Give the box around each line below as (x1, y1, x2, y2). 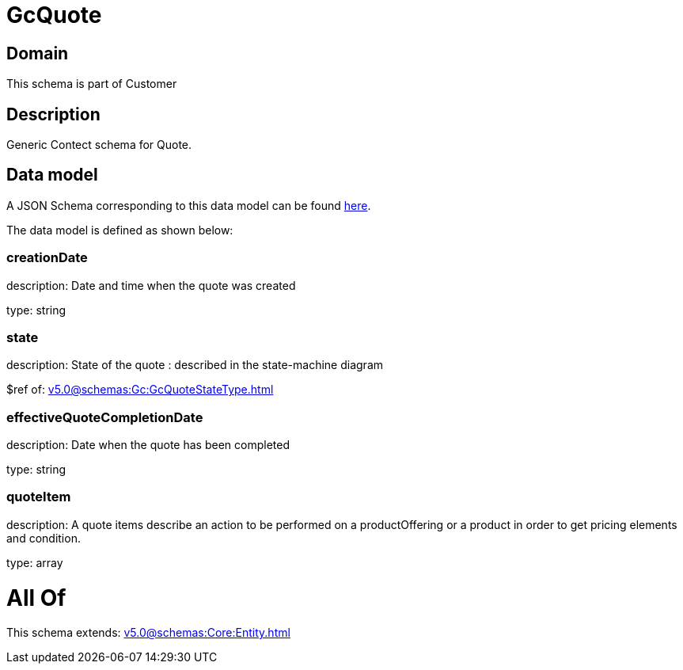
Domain (6, 43, 69, 63)
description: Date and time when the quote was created (6, 278, 296, 292)
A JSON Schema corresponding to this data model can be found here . (6, 198, 371, 212)
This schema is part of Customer (6, 77, 177, 91)
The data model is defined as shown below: (6, 223, 233, 237)
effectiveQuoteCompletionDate (6, 409, 203, 425)
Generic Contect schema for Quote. (6, 138, 192, 152)
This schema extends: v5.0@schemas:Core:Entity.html (6, 626, 290, 640)
